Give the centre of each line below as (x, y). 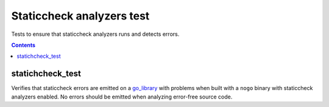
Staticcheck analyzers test (80, 16)
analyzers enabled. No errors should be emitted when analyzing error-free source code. (122, 97)
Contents (23, 45)
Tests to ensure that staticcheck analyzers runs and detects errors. (95, 34)
